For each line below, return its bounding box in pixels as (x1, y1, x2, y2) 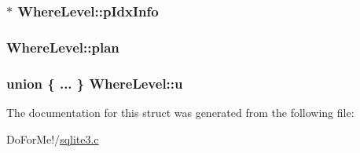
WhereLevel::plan (6, 37, 119, 56)
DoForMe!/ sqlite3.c (6, 130, 99, 147)
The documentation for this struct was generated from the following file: (6, 104, 354, 120)
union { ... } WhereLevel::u (6, 73, 183, 93)
